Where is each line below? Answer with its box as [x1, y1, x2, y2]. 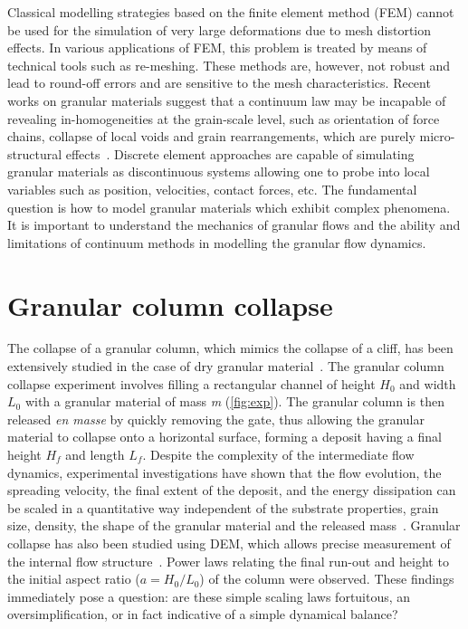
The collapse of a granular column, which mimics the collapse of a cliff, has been [7, 338, 454, 357]
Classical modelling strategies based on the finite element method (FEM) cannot [7, 3, 454, 21]
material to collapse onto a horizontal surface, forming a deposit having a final [7, 427, 442, 446]
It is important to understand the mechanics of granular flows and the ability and [7, 215, 461, 234]
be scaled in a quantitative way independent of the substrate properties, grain [7, 498, 439, 517]
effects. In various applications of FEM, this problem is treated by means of [7, 38, 427, 57]
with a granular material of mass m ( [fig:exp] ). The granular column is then [24, 392, 444, 411]
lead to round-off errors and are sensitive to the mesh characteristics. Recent [7, 73, 431, 92]
